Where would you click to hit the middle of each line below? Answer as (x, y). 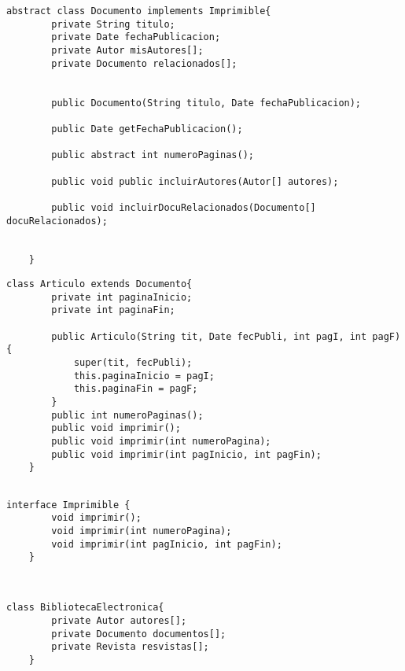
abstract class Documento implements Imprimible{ (139, 11)
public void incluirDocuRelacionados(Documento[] (184, 207)
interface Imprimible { (68, 505)
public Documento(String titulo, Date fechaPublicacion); (206, 103)
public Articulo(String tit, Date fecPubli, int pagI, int (209, 336)
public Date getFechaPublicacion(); (147, 129)
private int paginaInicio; (122, 297)
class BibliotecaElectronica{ (85, 608)
